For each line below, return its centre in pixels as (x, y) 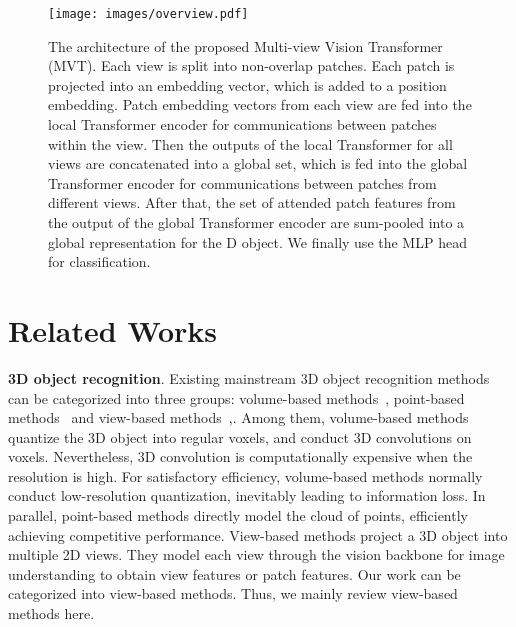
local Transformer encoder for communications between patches (242, 124)
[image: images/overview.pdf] (148, 14)
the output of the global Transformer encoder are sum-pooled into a (256, 222)
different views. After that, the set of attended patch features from (252, 202)
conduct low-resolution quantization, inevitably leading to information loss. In (247, 495)
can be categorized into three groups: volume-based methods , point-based (236, 397)
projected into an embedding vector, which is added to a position (247, 84)
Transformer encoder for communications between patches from (242, 182)
